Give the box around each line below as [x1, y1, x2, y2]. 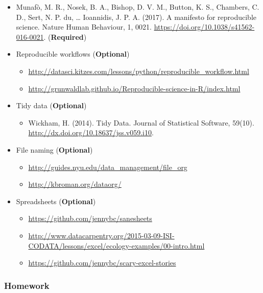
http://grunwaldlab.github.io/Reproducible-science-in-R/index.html [28, 83, 241, 93]
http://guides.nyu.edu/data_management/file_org [28, 161, 187, 172]
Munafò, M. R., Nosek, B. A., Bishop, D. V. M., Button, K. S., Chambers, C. [16, 2, 259, 12]
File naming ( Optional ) [16, 144, 93, 155]
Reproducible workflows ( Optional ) [16, 48, 130, 59]
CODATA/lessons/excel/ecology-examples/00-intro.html [28, 240, 205, 251]
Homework [4, 279, 50, 291]
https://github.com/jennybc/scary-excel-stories [28, 257, 176, 268]
